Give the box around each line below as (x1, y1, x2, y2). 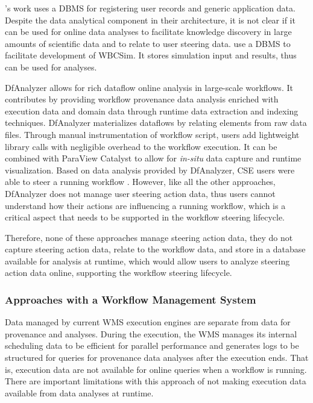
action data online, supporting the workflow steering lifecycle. (5, 266, 232, 279)
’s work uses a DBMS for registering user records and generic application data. (5, 2, 296, 14)
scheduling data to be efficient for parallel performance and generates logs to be (5, 339, 299, 352)
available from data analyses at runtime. (5, 386, 154, 399)
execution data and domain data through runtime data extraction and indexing (5, 104, 299, 117)
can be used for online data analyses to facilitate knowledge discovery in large (5, 25, 292, 38)
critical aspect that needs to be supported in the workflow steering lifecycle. (5, 211, 285, 223)
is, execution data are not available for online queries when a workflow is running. (5, 363, 307, 375)
